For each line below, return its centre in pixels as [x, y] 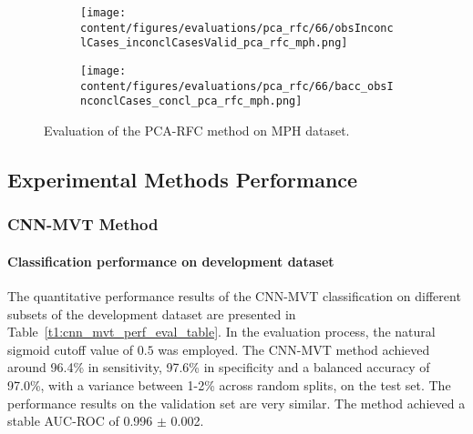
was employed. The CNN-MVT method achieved [294, 349]
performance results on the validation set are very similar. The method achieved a [236, 403]
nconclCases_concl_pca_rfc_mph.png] [191, 101]
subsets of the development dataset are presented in [152, 313]
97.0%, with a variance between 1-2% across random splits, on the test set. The [229, 384]
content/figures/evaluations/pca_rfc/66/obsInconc [237, 28]
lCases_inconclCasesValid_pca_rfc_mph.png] [214, 43]
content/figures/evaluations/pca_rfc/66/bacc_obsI [237, 86]
